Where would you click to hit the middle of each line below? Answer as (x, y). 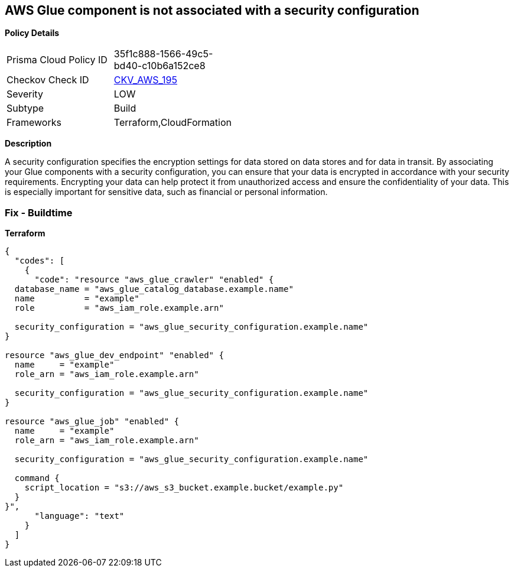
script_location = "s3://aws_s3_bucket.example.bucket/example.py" (184, 488)
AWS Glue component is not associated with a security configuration (212, 10)
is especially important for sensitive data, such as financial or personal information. (166, 192)
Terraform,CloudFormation (173, 123)
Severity (25, 94)
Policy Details (32, 33)
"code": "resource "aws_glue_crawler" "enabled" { (154, 280)
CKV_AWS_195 (145, 80)
